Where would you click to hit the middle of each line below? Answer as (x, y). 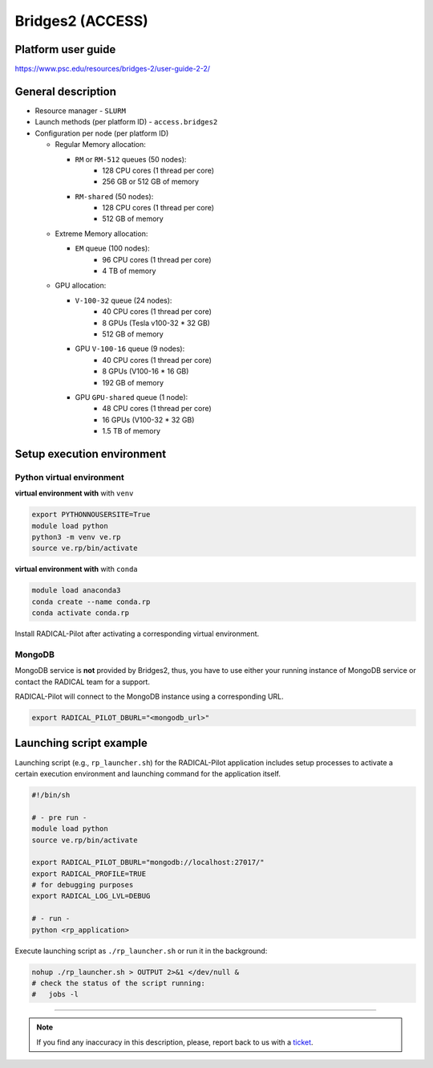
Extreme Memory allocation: (101, 234)
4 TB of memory (129, 271)
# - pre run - (59, 817)
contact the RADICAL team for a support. (82, 682)
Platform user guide (65, 49)
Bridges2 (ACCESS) (81, 21)
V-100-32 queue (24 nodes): (123, 300)
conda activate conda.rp (81, 613)
